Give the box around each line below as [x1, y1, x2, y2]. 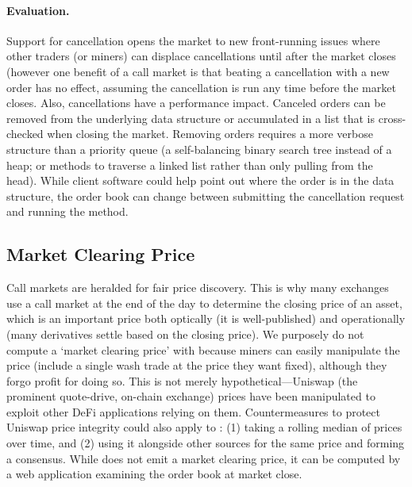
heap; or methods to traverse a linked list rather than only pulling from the [6, 156, 373, 173]
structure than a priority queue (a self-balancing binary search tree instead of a [6, 140, 392, 157]
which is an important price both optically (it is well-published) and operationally [6, 310, 406, 327]
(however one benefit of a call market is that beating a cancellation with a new [6, 63, 390, 79]
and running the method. [6, 203, 129, 220]
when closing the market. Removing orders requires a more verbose [47, 125, 373, 142]
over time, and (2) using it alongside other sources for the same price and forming [6, 435, 405, 451]
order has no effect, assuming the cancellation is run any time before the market [6, 79, 396, 95]
